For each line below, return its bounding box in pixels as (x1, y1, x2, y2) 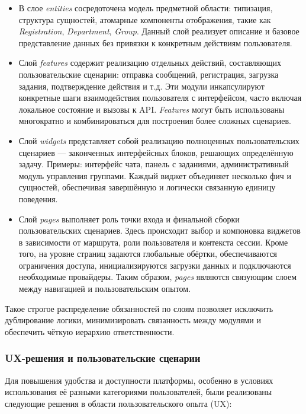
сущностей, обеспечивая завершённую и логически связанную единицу (18, 181, 276, 193)
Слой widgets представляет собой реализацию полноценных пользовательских (18, 134, 299, 147)
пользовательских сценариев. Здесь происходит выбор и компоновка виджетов (18, 224, 301, 237)
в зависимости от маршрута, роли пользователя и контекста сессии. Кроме (18, 235, 288, 248)
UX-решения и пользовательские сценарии (5, 351, 201, 365)
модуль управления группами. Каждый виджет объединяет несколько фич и (18, 169, 291, 181)
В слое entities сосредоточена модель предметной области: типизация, (18, 2, 273, 14)
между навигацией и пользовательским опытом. (18, 282, 191, 295)
